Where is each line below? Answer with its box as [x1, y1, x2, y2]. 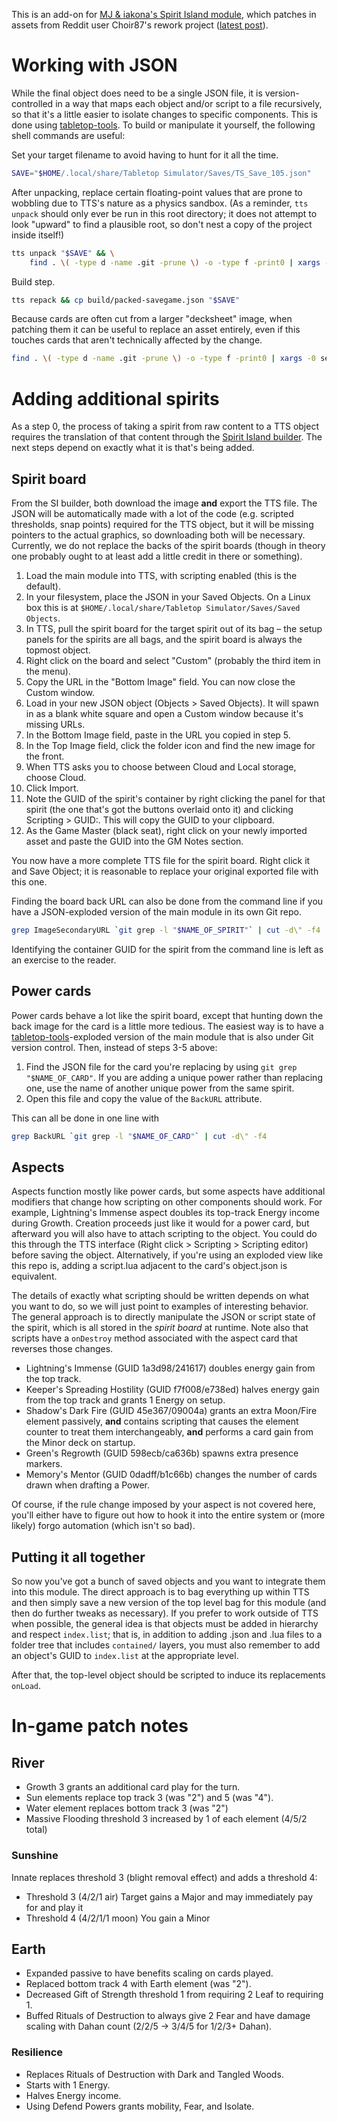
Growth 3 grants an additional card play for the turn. [25, 1781, 241, 1793]
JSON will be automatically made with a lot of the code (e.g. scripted [11, 508, 294, 520]
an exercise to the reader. [11, 954, 117, 966]
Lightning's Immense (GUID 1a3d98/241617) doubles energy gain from [25, 1362, 316, 1374]
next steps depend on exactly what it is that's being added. [11, 442, 255, 454]
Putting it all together [11, 1549, 146, 1566]
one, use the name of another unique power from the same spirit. [25, 1082, 295, 1094]
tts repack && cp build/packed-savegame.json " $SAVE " [11, 295, 241, 305]
